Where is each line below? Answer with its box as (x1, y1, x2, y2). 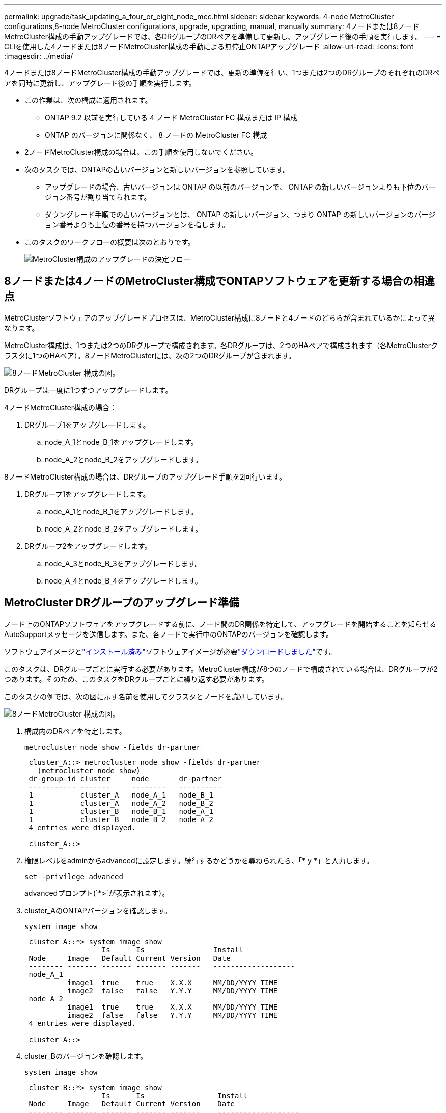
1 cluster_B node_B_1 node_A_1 (29, 807, 213, 815)
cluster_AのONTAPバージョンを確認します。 (24, 906, 172, 915)
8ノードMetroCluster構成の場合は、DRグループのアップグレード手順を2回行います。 (4, 472, 287, 481)
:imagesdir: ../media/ (4, 51, 73, 60)
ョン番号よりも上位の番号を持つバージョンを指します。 (45, 220, 230, 229)
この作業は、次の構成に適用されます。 (24, 96, 152, 104)
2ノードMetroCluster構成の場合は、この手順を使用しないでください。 (24, 148, 258, 156)
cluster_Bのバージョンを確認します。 (24, 1051, 148, 1061)
